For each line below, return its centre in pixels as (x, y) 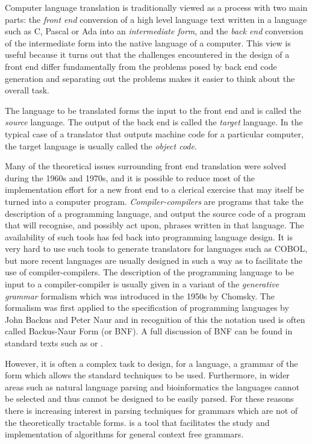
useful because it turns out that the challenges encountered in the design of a (147, 55)
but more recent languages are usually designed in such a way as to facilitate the (154, 260)
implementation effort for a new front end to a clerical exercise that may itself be (154, 189)
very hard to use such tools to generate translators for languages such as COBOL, (156, 249)
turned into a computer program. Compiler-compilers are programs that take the (154, 201)
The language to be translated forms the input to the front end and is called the (153, 110)
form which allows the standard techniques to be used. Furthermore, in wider (147, 375)
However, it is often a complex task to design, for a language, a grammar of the (151, 363)
